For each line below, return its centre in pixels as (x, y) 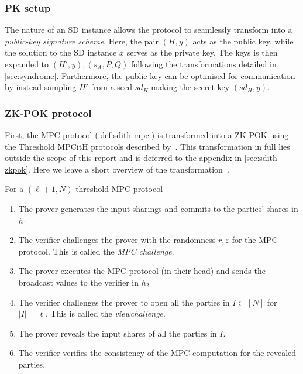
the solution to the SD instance (61, 52)
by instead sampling (41, 87)
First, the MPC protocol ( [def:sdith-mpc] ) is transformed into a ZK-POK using (147, 135)
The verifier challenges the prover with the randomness (117, 240)
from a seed (112, 87)
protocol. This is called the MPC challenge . (96, 251)
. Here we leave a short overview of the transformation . (129, 169)
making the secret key (190, 87)
